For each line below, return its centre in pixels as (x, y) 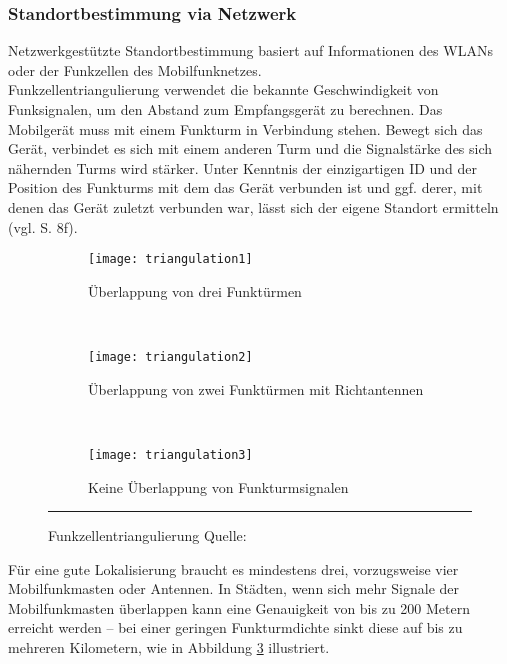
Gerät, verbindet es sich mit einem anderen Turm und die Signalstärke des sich (250, 148)
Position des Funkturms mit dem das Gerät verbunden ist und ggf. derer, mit (245, 187)
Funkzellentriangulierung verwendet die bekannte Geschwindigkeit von (223, 89)
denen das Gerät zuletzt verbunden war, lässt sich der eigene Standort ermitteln (253, 206)
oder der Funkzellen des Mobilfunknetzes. (135, 69)
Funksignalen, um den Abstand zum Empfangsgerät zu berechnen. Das (225, 109)
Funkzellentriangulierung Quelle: (147, 535)
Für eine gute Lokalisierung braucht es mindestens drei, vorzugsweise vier (233, 568)
